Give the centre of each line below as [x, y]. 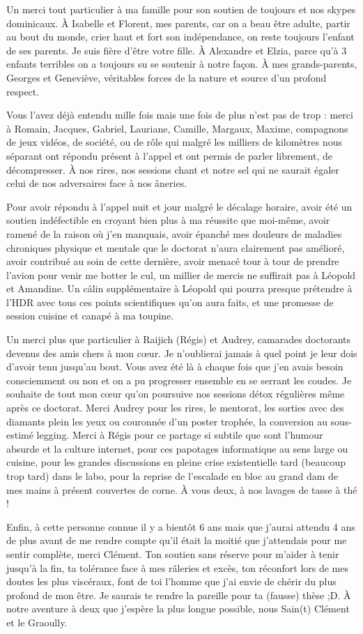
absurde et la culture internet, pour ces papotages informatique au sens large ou [177, 448]
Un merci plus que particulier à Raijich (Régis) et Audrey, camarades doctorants [179, 339]
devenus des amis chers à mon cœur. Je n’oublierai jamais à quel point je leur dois [182, 353]
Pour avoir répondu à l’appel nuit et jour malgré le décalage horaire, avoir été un [179, 206]
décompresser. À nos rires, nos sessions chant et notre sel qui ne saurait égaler [173, 169]
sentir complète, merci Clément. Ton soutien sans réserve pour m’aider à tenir [173, 553]
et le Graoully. [37, 622]
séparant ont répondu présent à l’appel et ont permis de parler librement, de [169, 155]
